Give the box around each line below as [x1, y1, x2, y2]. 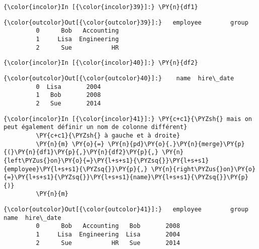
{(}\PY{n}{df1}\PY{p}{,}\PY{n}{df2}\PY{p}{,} [4, 149, 158, 156]
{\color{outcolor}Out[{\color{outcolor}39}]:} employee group [4, 19, 248, 26]
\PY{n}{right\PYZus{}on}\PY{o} [151, 165, 256, 173]
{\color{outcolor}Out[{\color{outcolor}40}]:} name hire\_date [4, 74, 234, 82]
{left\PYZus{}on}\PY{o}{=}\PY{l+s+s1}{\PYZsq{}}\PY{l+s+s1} [4, 157, 209, 164]
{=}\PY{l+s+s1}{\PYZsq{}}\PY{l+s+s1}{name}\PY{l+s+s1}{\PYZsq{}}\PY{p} [4, 174, 248, 181]
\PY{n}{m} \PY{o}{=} [36, 140, 105, 148]
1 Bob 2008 [36, 91, 101, 99]
